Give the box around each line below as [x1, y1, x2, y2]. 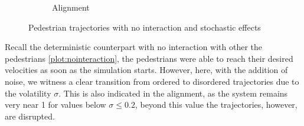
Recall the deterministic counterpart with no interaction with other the [5, 41, 263, 53]
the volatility [5, 87, 51, 99]
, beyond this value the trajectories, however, [135, 98, 298, 111]
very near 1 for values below [5, 98, 106, 111]
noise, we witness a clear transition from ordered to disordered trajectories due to [5, 75, 299, 87]
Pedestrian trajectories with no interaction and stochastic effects [28, 21, 261, 33]
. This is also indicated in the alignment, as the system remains [58, 87, 288, 99]
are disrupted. [5, 110, 55, 122]
